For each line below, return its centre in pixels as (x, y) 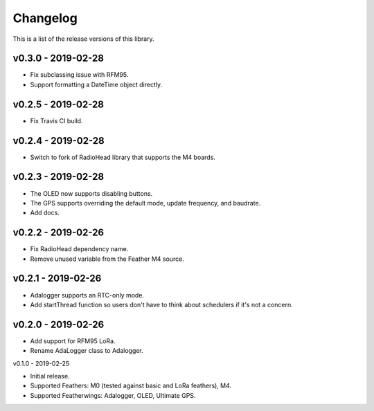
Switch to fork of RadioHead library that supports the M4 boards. (123, 157)
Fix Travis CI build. (56, 120)
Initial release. (50, 376)
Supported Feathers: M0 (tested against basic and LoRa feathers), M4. (131, 386)
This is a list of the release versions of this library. (84, 39)
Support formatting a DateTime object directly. (96, 84)
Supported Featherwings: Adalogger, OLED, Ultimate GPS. (113, 395)
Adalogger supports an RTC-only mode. (87, 295)
